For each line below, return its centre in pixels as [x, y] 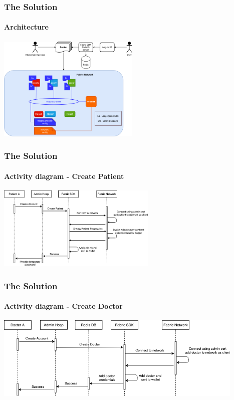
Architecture [26, 27]
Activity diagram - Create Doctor [63, 306]
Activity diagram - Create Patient [64, 176]
